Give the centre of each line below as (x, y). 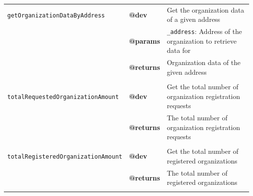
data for (179, 50)
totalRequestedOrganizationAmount (63, 97)
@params (145, 41)
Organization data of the (204, 62)
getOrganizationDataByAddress (56, 15)
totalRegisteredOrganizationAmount (65, 157)
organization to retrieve (202, 41)
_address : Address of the (204, 31)
